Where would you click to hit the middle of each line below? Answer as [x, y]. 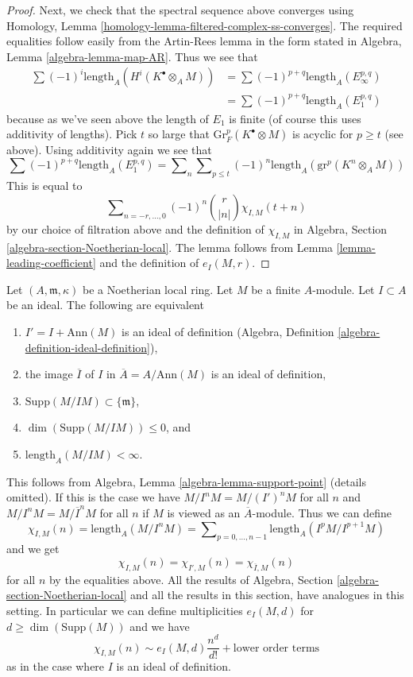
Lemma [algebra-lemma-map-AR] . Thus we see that [132, 56]
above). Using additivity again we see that [109, 150]
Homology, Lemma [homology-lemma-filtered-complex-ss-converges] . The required [205, 25]
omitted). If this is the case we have [93, 497]
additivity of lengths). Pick [72, 134]
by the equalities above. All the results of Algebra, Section [191, 579]
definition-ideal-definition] [87, 347]
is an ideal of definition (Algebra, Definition [228, 331]
